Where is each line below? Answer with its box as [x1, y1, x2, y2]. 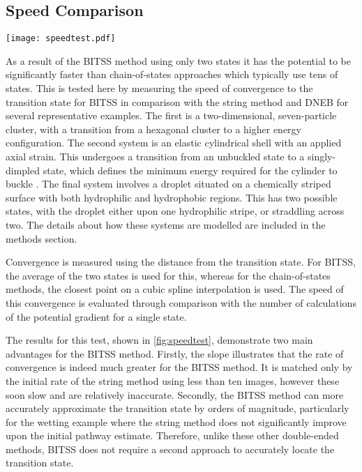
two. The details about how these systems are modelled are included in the [6, 217, 326, 231]
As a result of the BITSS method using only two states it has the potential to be [6, 53, 351, 68]
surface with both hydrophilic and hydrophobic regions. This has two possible [6, 190, 338, 204]
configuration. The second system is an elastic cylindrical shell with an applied [6, 135, 342, 150]
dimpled [6, 162, 40, 177]
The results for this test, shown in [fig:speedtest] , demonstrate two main [6, 333, 313, 347]
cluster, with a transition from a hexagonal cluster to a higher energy [6, 121, 301, 136]
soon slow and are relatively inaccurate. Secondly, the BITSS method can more [6, 387, 344, 402]
